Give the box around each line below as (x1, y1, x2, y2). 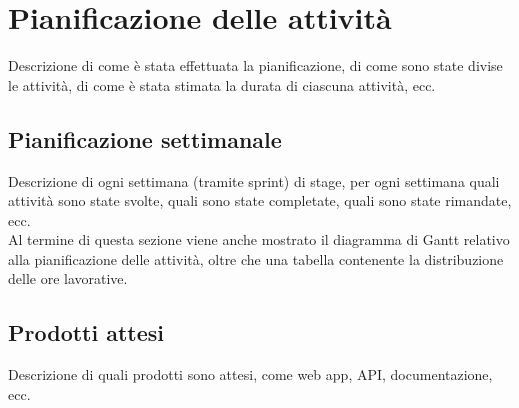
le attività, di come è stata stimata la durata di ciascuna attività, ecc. (8, 74, 436, 95)
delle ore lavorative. (8, 268, 128, 289)
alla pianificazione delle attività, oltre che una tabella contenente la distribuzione (8, 248, 504, 269)
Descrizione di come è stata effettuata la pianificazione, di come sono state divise (8, 55, 503, 76)
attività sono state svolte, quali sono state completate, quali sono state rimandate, (8, 190, 512, 211)
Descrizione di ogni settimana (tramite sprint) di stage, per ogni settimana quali (8, 170, 500, 191)
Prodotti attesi (8, 317, 165, 348)
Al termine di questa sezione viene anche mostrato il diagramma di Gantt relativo (8, 229, 510, 250)
